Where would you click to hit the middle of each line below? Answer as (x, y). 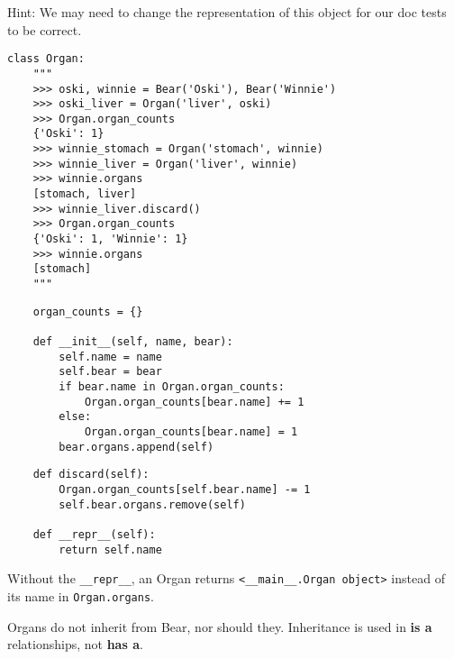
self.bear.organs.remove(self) (152, 504)
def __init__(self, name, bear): (133, 342)
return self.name (110, 549)
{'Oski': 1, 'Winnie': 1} (110, 239)
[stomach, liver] (85, 194)
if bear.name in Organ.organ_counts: (172, 386)
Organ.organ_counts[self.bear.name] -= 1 (185, 489)
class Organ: (46, 59)
